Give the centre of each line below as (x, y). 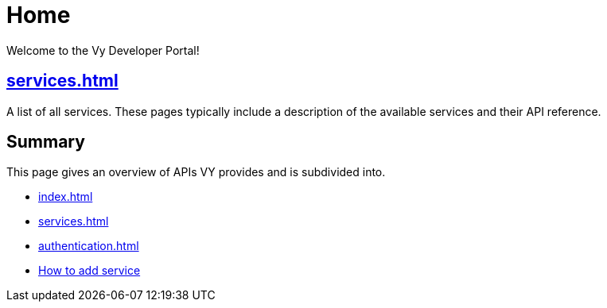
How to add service (89, 271)
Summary (46, 142)
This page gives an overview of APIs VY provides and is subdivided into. (196, 172)
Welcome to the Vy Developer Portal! (103, 50)
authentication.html (89, 246)
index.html (66, 197)
